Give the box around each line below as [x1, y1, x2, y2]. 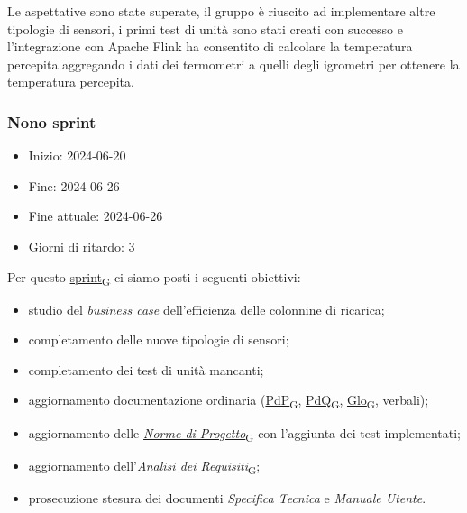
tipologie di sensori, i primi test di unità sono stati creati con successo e [7, 19, 403, 38]
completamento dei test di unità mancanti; [28, 360, 264, 379]
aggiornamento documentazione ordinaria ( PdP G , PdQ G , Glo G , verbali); [28, 390, 429, 412]
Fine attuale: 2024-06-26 [28, 206, 163, 225]
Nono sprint [7, 110, 96, 133]
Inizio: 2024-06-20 [28, 146, 126, 165]
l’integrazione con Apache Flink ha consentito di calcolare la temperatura [7, 37, 413, 56]
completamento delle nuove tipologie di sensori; [28, 330, 289, 349]
